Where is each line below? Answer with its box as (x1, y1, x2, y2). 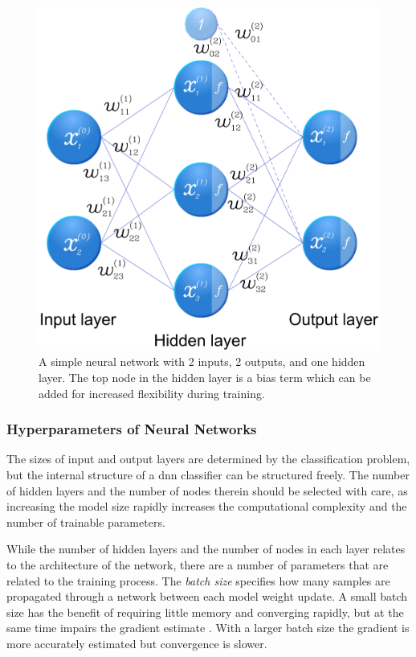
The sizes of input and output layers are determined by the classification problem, (6, 450, 410, 467)
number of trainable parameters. (6, 513, 165, 530)
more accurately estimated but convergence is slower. (6, 634, 267, 651)
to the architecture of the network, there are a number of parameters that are (6, 556, 389, 573)
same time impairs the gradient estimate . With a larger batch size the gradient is (6, 619, 410, 636)
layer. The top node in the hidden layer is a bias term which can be (39, 368, 371, 385)
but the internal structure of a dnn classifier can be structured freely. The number (6, 466, 410, 482)
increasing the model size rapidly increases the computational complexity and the (6, 498, 407, 515)
